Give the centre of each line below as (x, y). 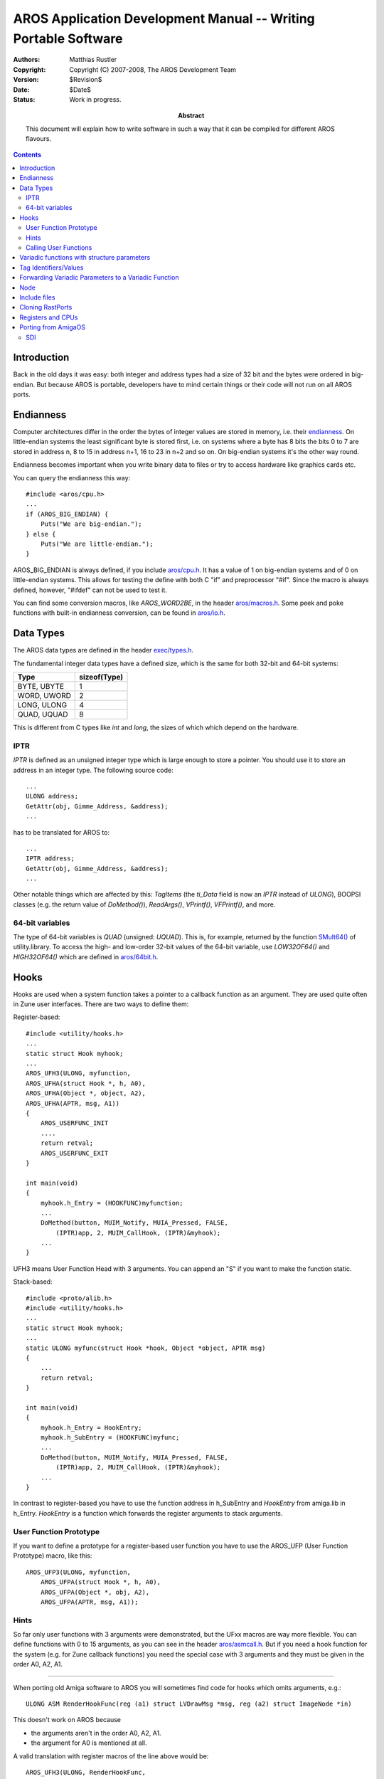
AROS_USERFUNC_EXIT (74, 1153)
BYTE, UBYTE (41, 687)
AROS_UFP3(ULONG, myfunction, (79, 1572)
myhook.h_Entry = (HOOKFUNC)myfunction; (112, 1203)
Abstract (191, 116)
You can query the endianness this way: (72, 477)
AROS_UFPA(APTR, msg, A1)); (89, 1602)
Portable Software (68, 38)
